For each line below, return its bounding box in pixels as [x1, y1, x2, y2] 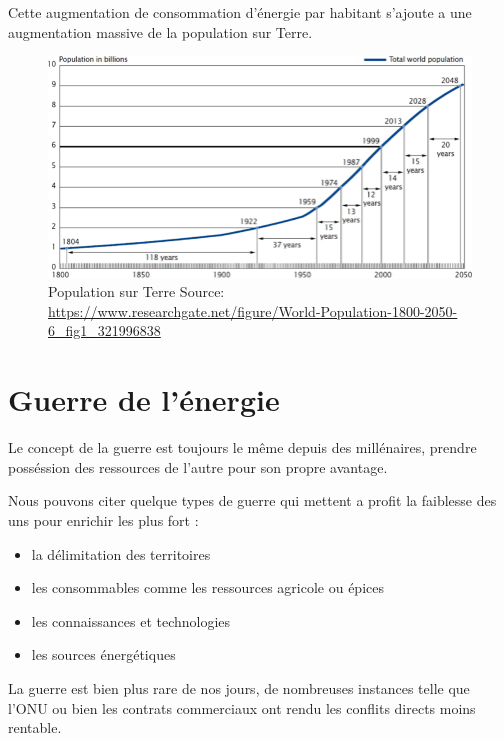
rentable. [8, 717, 62, 738]
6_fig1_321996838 [48, 320, 161, 341]
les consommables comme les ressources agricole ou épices [31, 577, 384, 598]
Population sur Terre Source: [48, 281, 225, 302]
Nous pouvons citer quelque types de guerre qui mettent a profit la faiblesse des [8, 490, 497, 511]
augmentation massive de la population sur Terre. [8, 21, 313, 42]
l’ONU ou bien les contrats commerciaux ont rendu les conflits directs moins [8, 697, 476, 718]
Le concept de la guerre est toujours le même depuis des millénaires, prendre [8, 437, 477, 458]
